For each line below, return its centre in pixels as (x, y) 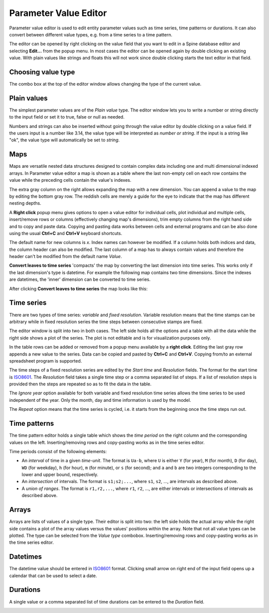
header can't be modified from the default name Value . (66, 256)
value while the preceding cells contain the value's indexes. (70, 180)
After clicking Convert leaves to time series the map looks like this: (78, 288)
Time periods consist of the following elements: (58, 451)
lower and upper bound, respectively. (60, 475)
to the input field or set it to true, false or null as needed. (67, 117)
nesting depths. (25, 203)
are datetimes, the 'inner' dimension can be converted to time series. (80, 279)
